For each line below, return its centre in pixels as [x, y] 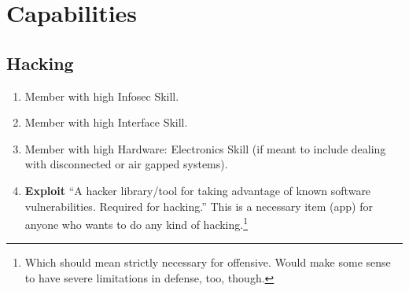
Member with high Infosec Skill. [102, 96]
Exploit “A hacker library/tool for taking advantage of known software [198, 190]
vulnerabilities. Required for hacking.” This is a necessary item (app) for [199, 206]
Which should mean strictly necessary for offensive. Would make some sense [208, 262]
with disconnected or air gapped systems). [126, 164]
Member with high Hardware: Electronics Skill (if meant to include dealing [205, 148]
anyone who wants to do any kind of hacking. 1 [136, 223]
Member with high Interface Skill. [106, 122]
